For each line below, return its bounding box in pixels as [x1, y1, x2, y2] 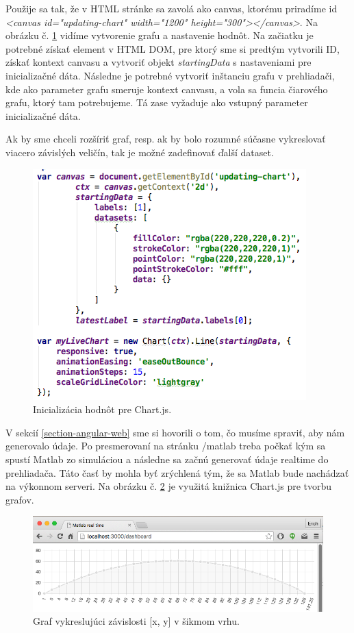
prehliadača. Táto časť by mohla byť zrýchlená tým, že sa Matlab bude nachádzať [5, 465, 349, 480]
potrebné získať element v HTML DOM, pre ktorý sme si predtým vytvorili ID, [5, 41, 340, 55]
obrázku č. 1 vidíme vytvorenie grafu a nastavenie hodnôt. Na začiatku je [5, 28, 314, 42]
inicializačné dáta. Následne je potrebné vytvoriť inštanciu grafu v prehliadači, [5, 68, 335, 82]
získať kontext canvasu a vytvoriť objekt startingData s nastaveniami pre [5, 55, 312, 69]
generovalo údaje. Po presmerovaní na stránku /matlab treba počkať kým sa [5, 438, 326, 453]
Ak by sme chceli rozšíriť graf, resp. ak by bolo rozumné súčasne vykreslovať [5, 132, 326, 146]
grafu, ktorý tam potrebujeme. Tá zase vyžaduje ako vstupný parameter [5, 95, 308, 110]
